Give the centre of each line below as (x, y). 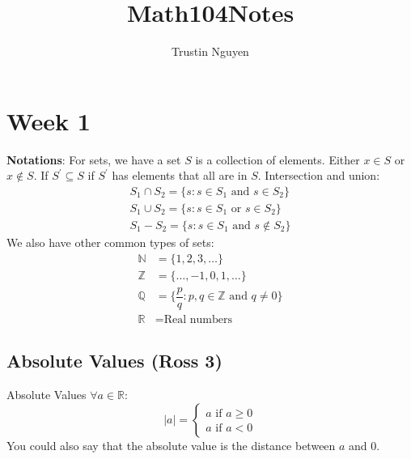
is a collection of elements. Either (278, 159)
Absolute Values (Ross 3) (114, 361)
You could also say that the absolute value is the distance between (171, 445)
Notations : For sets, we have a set (94, 159)
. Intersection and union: (319, 175)
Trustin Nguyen (210, 51)
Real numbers (198, 319)
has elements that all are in (180, 175)
